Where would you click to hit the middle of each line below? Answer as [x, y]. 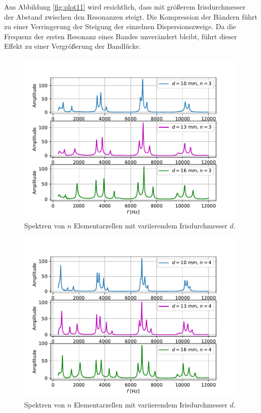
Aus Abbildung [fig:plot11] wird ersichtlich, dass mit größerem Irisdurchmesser [125, 7]
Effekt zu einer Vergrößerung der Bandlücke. [73, 46]
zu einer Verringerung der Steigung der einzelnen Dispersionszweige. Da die [120, 26]
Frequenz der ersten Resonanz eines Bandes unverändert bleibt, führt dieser [121, 36]
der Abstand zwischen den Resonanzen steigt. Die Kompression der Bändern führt [131, 16]
